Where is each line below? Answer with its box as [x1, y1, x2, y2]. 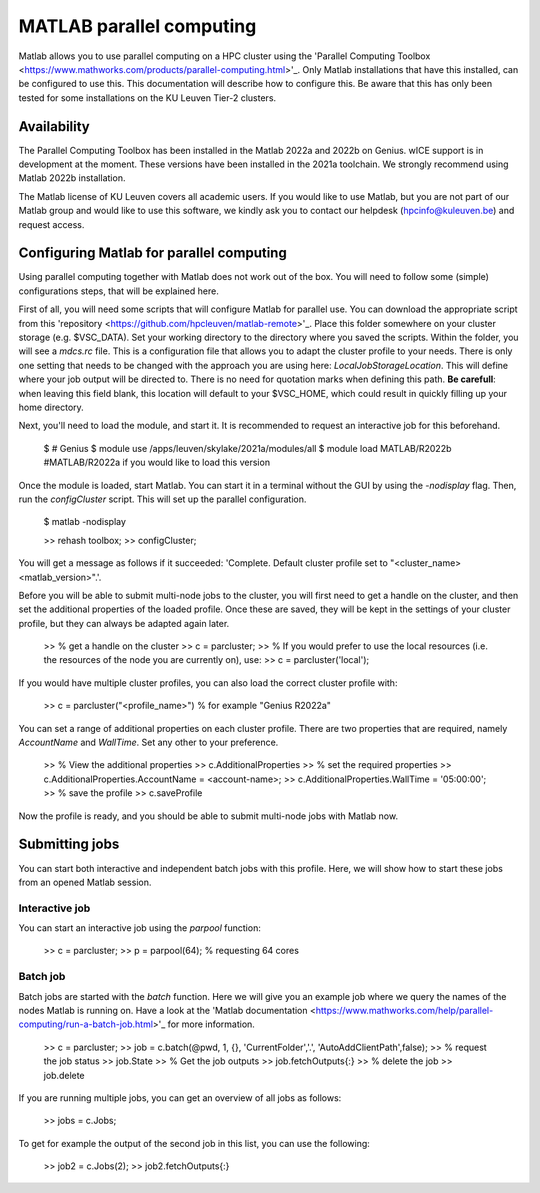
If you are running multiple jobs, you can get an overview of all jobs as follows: [18, 1091, 342, 1104]
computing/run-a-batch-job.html [18, 1018, 154, 1030]
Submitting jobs [18, 836, 120, 853]
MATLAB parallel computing [18, 15, 257, 37]
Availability [18, 118, 90, 135]
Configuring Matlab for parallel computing [18, 245, 287, 262]
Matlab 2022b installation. [18, 172, 126, 184]
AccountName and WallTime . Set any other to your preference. [18, 736, 279, 749]
